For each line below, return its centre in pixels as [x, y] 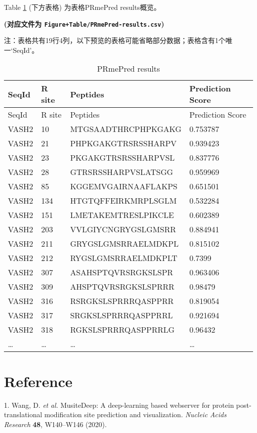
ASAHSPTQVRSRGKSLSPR [122, 272]
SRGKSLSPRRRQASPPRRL [121, 315]
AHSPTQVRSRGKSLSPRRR [122, 287]
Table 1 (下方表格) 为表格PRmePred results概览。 [82, 7]
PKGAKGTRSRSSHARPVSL [122, 158]
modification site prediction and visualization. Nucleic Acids [135, 414]
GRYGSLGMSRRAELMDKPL [124, 244]
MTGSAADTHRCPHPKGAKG [126, 129]
